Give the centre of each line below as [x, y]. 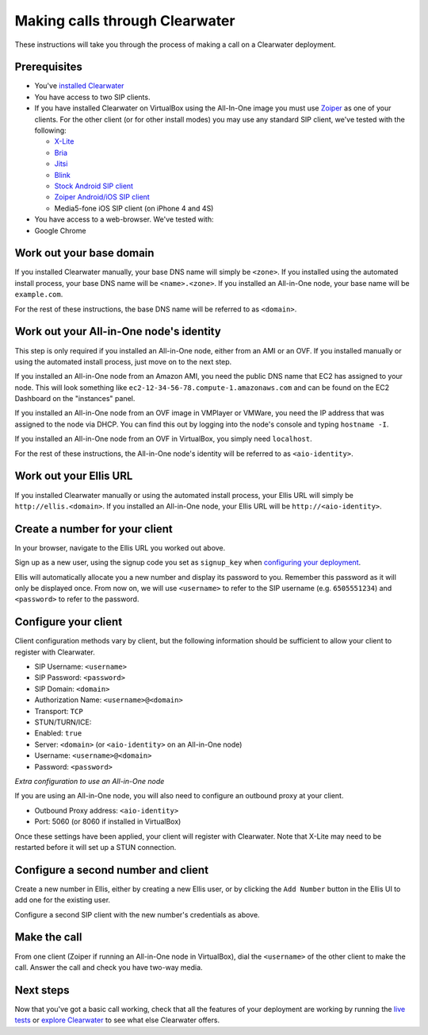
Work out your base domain [84, 253]
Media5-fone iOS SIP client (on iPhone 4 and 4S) [134, 208]
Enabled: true [58, 733]
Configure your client [69, 622]
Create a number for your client [94, 529]
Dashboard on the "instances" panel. [75, 399]
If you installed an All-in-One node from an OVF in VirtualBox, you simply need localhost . [163, 439]
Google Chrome [60, 230]
